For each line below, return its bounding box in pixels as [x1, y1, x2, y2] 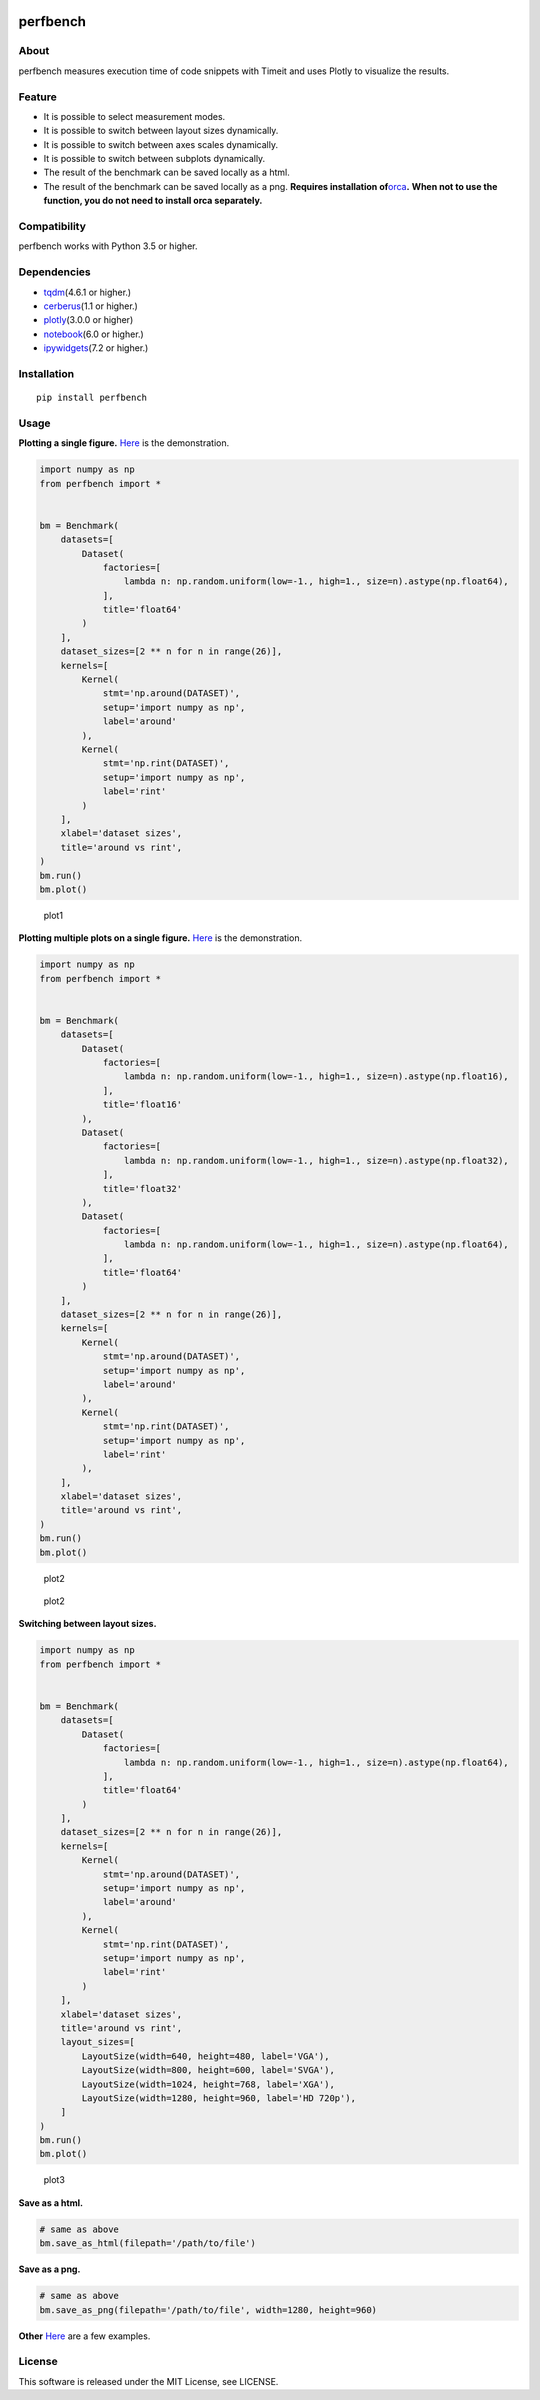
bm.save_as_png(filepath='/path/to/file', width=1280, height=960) [39, 2304, 378, 2315]
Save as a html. [18, 2196, 84, 2209]
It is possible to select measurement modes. [43, 110, 226, 122]
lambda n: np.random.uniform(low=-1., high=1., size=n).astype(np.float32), [123, 1155, 509, 1166]
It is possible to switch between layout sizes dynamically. [43, 125, 279, 137]
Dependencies [18, 265, 92, 279]
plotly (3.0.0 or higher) [43, 314, 134, 326]
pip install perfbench [36, 392, 148, 404]
